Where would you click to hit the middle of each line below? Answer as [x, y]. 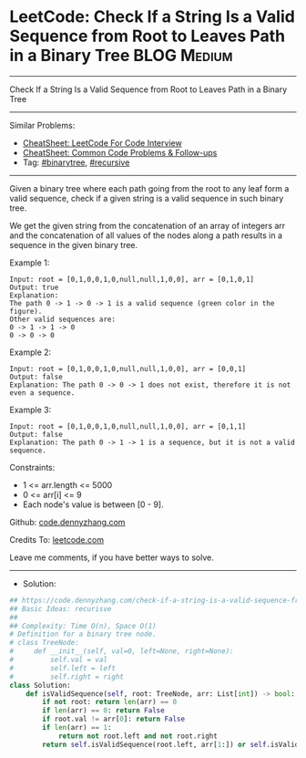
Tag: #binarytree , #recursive [76, 162]
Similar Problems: [42, 125]
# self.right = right [67, 677]
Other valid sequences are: [63, 319]
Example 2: [31, 352]
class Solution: [40, 685]
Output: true [34, 287]
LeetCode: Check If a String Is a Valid [153, 17]
